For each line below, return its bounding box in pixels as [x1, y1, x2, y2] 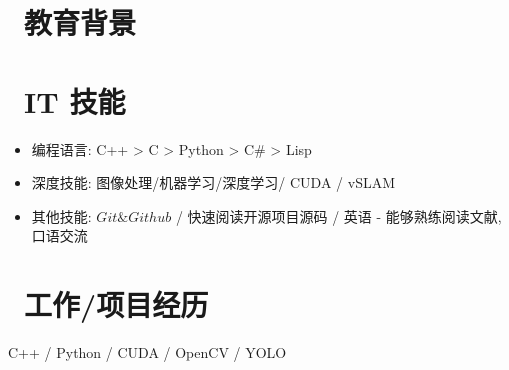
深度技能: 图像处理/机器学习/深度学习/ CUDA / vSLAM [31, 172, 396, 193]
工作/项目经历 [24, 284, 209, 325]
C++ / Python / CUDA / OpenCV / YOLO [8, 342, 287, 362]
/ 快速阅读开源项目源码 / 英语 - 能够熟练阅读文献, [175, 205, 502, 226]
